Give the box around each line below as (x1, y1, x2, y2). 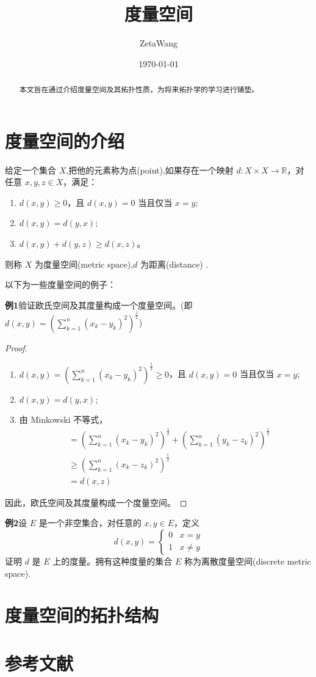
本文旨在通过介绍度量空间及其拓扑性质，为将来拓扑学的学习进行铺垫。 (19, 84, 259, 95)
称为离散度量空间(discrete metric (184, 554, 311, 567)
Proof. (5, 341, 27, 354)
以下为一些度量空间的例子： (5, 278, 116, 291)
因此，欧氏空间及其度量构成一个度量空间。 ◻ (5, 496, 187, 508)
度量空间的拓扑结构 (5, 602, 159, 628)
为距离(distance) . (140, 257, 209, 270)
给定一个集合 (5, 163, 56, 176)
